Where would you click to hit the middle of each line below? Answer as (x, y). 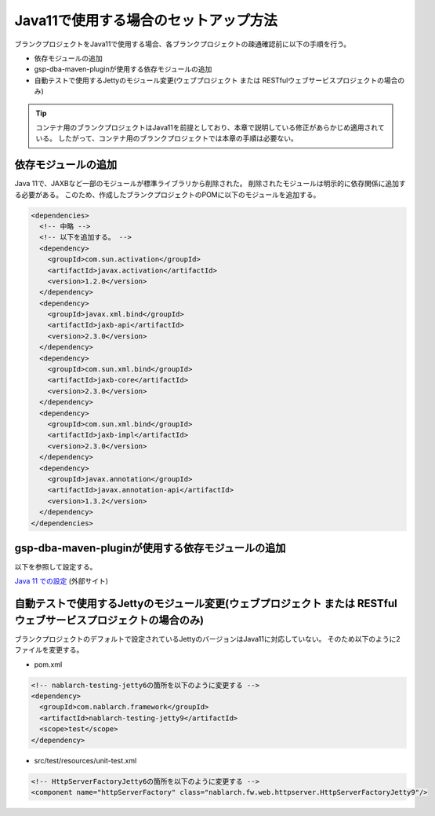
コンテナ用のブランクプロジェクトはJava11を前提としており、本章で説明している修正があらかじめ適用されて (210, 127)
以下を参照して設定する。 (56, 567)
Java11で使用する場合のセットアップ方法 (146, 20)
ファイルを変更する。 (49, 650)
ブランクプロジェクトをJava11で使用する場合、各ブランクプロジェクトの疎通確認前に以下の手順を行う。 (183, 44)
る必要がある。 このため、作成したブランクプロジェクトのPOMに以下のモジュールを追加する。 (167, 194)
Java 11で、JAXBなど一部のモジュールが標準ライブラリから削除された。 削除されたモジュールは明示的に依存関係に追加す (210, 184)
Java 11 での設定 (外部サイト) (62, 581)
